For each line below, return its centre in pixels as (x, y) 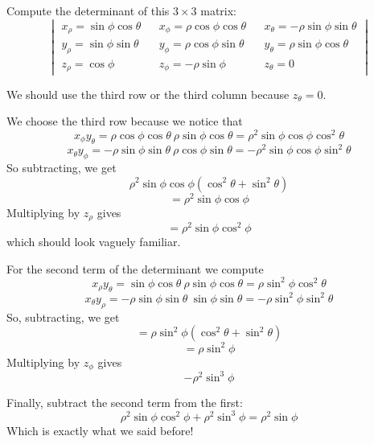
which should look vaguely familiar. (94, 242)
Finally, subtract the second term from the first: (125, 402)
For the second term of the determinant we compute (135, 268)
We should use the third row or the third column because (148, 94)
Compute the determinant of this (88, 10)
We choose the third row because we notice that (125, 121)
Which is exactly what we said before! (100, 430)
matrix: (219, 10)
